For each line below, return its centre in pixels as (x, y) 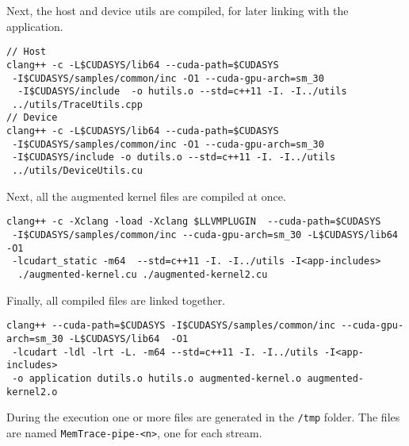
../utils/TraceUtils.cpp (77, 104)
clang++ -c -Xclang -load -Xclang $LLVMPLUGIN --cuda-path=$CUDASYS (194, 222)
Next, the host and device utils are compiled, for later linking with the (178, 10)
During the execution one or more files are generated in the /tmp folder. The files (203, 417)
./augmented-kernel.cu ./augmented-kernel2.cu (143, 274)
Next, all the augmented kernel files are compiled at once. (146, 196)
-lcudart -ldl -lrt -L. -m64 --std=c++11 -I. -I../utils (165, 352)
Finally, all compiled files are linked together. (116, 300)
